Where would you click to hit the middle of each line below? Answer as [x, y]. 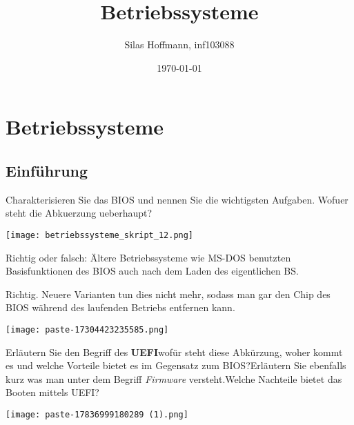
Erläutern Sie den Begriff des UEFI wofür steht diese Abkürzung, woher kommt [174, 352]
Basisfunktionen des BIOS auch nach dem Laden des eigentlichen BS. [152, 271]
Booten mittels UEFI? [52, 392]
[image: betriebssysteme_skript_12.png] [100, 235]
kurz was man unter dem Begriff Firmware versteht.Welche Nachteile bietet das [174, 378]
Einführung [47, 170]
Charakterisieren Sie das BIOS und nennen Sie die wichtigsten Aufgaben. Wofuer [177, 199]
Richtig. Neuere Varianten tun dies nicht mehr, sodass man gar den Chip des [168, 294]
